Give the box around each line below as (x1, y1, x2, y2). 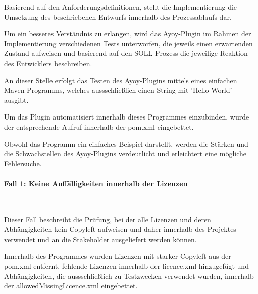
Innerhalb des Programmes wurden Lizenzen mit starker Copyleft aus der (4, 251, 231, 261)
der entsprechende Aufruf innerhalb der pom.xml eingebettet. (4, 121, 194, 132)
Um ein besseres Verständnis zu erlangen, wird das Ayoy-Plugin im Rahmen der (4, 28, 251, 39)
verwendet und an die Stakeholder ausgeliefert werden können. (4, 233, 197, 244)
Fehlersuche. (4, 158, 42, 168)
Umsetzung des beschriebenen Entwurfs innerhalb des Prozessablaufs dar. (4, 11, 232, 22)
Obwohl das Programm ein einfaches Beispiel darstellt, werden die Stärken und (4, 138, 248, 149)
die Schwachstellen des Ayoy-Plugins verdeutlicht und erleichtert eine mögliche (4, 148, 247, 159)
